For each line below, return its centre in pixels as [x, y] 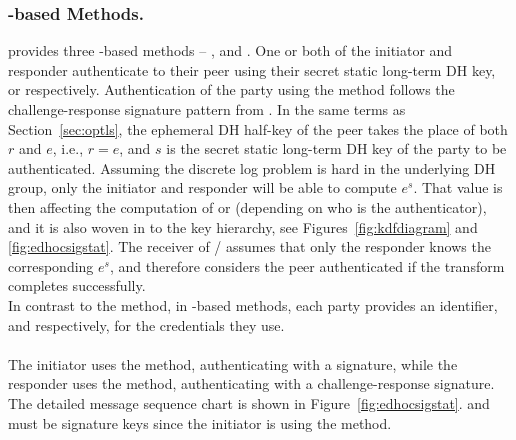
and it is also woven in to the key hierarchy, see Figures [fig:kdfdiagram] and [243, 226]
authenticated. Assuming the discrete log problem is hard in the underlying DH [252, 167]
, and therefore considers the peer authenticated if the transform [307, 265]
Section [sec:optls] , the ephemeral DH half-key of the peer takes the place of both [258, 128]
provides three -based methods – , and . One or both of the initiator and [230, 50]
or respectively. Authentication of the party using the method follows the [231, 89]
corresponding [51, 265]
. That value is [458, 187]
